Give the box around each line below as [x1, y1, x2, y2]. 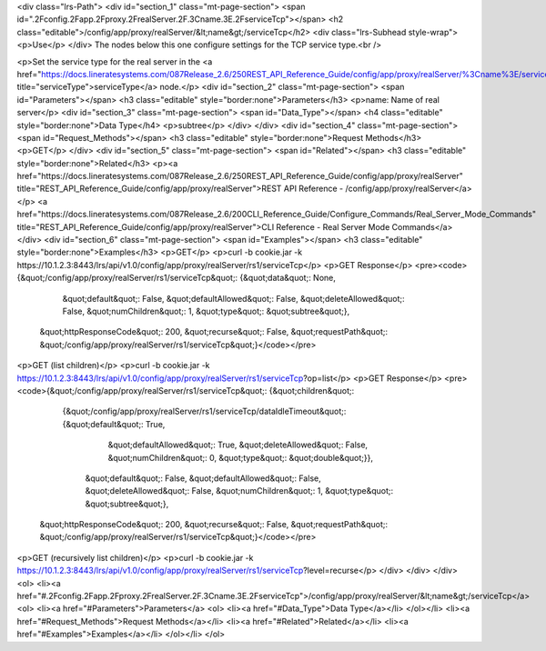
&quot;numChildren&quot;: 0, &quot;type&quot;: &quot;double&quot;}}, [107, 452, 373, 463]
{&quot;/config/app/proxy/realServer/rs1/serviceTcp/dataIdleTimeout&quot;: [62, 406, 347, 417]
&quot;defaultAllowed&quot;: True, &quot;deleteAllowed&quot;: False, [107, 439, 369, 450]
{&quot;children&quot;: [268, 385, 355, 396]
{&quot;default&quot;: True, [62, 418, 166, 429]
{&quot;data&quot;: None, [239, 273, 337, 284]
